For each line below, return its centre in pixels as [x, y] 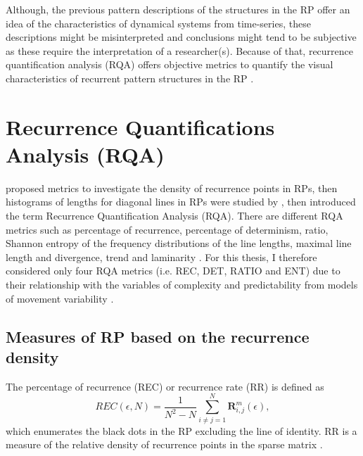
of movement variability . [60, 298]
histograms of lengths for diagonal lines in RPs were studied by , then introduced [181, 202]
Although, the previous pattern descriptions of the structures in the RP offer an [178, 9]
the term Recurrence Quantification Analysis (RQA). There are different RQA [174, 216]
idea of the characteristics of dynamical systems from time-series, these [158, 23]
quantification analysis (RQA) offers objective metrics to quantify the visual [170, 64]
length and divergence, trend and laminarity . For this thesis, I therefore [161, 256]
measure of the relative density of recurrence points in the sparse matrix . [164, 444]
